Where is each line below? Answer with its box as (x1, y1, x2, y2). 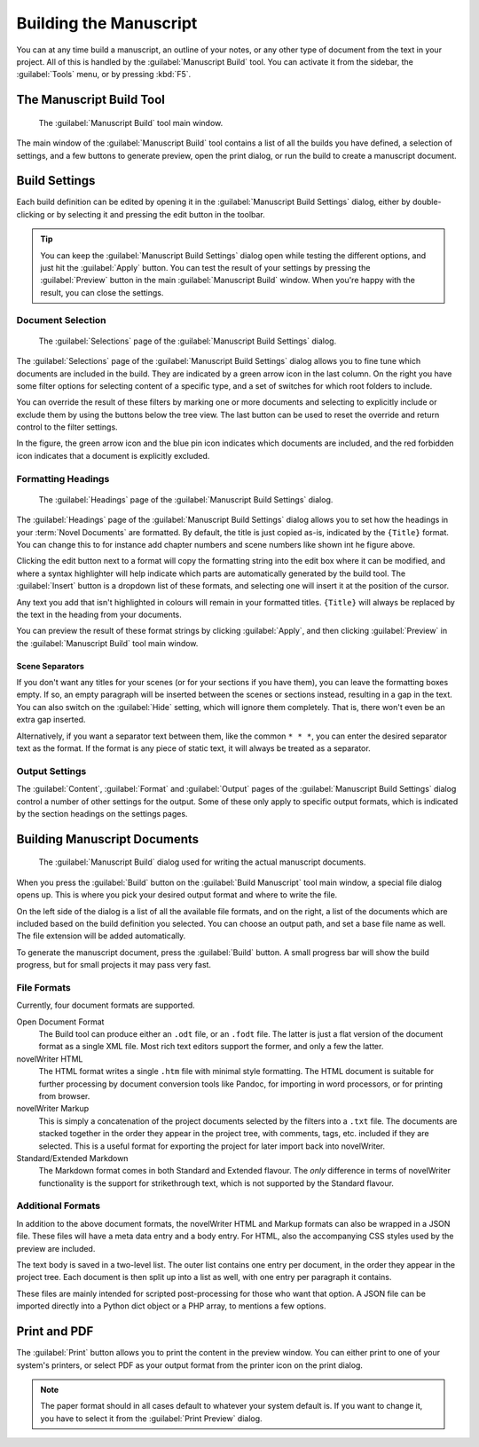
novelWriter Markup (16, 1103, 89, 1114)
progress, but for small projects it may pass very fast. (16, 960, 212, 970)
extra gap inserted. (16, 715, 86, 725)
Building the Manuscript (16, 13, 198, 33)
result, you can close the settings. (40, 287, 164, 297)
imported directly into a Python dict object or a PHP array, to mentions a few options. (16, 1301, 326, 1311)
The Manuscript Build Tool (16, 92, 166, 107)
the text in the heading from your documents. (16, 609, 182, 620)
